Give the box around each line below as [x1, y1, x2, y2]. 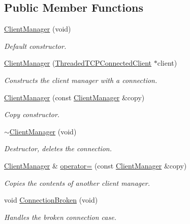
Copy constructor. [4, 109, 60, 120]
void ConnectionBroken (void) [4, 194, 98, 205]
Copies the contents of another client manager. [4, 177, 150, 188]
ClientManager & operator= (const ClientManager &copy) [4, 160, 187, 171]
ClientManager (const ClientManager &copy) [4, 92, 145, 102]
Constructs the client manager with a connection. [4, 74, 157, 85]
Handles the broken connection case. [4, 211, 116, 222]
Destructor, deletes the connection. [4, 143, 112, 154]
